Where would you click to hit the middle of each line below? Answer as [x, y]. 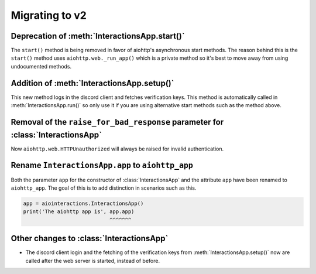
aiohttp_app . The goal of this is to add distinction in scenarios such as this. [104, 188]
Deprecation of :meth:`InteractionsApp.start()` [98, 36]
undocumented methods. [41, 66]
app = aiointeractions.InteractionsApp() [83, 203]
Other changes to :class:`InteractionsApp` [90, 239]
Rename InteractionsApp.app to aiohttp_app [102, 165]
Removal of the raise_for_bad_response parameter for [117, 122]
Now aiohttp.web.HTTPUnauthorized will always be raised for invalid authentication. [117, 149]
